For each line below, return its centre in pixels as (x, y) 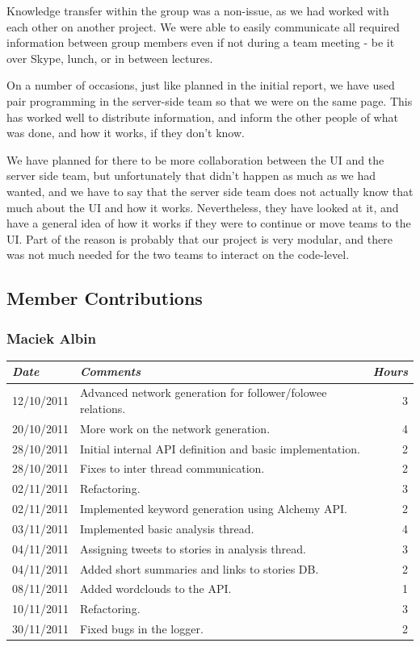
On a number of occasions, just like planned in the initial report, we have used (201, 85)
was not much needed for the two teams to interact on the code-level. (178, 255)
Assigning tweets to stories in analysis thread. (193, 548)
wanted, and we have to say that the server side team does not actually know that (210, 191)
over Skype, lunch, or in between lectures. (110, 58)
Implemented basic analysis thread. (167, 528)
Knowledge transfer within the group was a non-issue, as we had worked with (198, 10)
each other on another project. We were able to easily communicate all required (203, 26)
